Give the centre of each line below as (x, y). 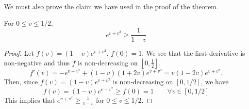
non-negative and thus (37, 62)
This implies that (30, 100)
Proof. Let (19, 53)
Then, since (21, 82)
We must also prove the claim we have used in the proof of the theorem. (111, 6)
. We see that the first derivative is (193, 53)
